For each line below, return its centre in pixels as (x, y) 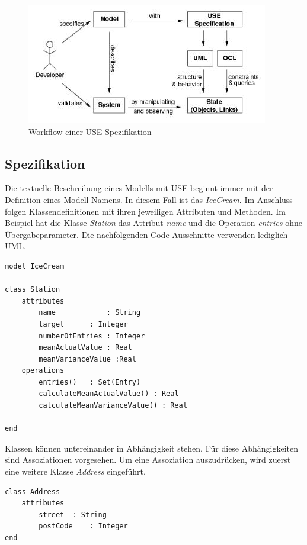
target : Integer (83, 324)
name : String (90, 313)
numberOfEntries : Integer (92, 336)
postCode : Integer (83, 526)
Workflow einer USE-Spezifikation (90, 131)
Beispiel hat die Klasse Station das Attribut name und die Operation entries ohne (153, 223)
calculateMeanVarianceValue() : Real (113, 406)
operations (43, 371)
